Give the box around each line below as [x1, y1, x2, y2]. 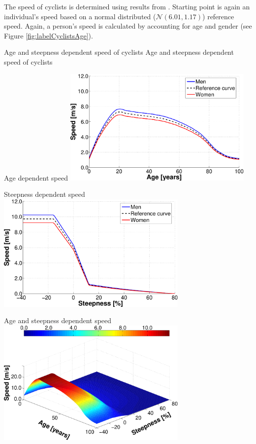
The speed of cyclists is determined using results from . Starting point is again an [4, 1, 250, 11]
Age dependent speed [4, 172, 68, 183]
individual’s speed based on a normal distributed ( [4, 11, 156, 21]
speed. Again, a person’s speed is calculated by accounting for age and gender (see [4, 21, 252, 31]
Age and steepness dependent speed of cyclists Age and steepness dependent [4, 47, 234, 57]
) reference [202, 11, 234, 21]
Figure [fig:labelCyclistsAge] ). [4, 30, 93, 40]
